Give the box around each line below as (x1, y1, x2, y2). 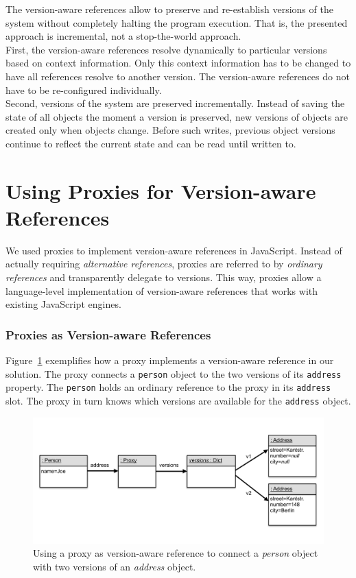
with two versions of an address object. (33, 559, 196, 573)
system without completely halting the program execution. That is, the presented (5, 15, 348, 29)
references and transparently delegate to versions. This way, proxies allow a (5, 270, 322, 285)
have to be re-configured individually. (5, 82, 162, 97)
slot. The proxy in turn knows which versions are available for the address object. (5, 393, 351, 407)
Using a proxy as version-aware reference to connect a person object (33, 546, 318, 560)
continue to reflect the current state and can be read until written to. (5, 136, 296, 150)
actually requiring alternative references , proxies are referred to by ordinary (5, 256, 322, 271)
